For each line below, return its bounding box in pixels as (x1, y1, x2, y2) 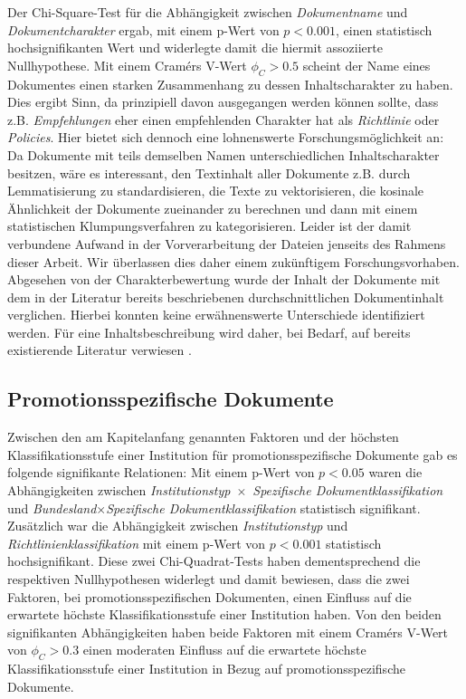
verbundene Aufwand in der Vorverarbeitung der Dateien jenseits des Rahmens (7, 234, 446, 253)
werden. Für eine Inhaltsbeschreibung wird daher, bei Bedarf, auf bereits (7, 322, 411, 341)
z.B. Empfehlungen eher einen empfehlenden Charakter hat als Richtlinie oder (7, 110, 440, 129)
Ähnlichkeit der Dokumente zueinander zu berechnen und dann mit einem (7, 198, 418, 217)
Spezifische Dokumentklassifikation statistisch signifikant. (106, 498, 421, 517)
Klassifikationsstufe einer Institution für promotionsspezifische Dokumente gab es (7, 445, 458, 464)
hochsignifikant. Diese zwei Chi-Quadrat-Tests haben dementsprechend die (7, 551, 421, 570)
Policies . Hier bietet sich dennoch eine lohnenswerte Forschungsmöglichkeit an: (7, 128, 444, 147)
